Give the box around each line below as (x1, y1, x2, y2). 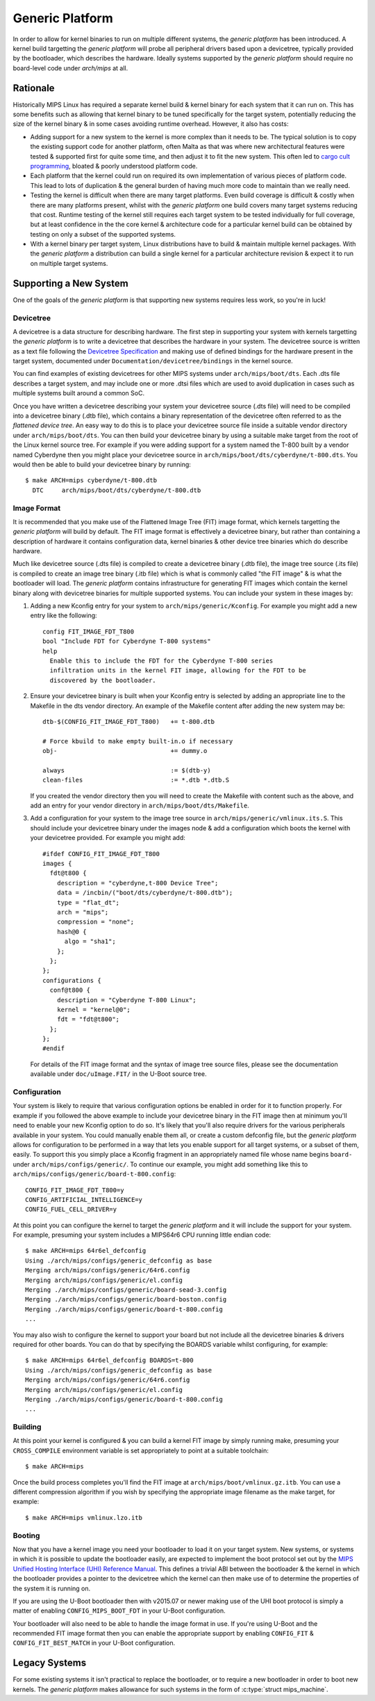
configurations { (42, 976, 101, 984)
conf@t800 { (49, 986, 90, 995)
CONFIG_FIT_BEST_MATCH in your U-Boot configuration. (12, 1639, 176, 1647)
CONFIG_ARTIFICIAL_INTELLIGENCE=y (25, 1196, 142, 1203)
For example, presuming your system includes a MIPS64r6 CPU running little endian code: (12, 1231, 271, 1239)
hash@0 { (56, 928, 87, 935)
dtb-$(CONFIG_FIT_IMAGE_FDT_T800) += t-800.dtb (42, 718, 215, 725)
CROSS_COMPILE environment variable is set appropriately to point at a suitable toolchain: (12, 1446, 269, 1455)
